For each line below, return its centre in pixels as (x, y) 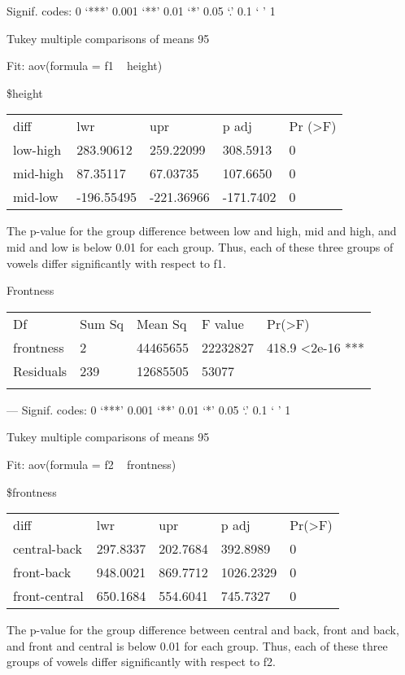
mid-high (39, 173)
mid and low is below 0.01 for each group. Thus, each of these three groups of (200, 246)
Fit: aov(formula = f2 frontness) (91, 464)
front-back (42, 572)
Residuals (40, 370)
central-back (48, 549)
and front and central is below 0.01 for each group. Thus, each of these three (197, 645)
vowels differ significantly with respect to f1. (116, 263)
